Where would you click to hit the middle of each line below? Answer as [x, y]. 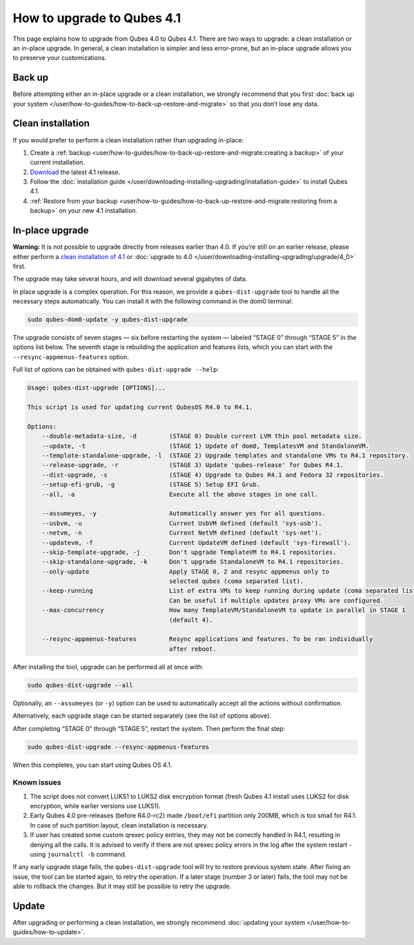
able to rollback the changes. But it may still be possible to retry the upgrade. [122, 886]
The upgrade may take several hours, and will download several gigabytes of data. [130, 279]
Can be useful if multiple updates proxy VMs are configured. [277, 600]
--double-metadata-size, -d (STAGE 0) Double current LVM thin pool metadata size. [202, 436]
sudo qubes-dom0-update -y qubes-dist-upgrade [107, 320]
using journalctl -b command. [78, 854]
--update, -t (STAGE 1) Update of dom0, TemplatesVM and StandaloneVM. [205, 446]
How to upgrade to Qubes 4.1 [97, 18]
